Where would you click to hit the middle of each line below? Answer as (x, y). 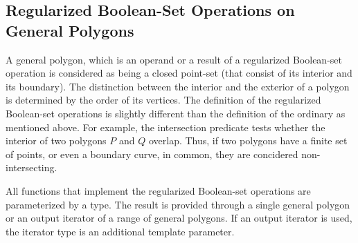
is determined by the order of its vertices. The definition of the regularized (163, 100)
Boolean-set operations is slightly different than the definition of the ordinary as (176, 113)
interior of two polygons (56, 140)
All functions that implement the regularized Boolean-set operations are (158, 190)
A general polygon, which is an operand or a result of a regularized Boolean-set (174, 59)
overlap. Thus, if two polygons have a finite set (248, 140)
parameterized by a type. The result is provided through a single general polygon (178, 204)
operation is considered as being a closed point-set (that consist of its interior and (179, 73)
